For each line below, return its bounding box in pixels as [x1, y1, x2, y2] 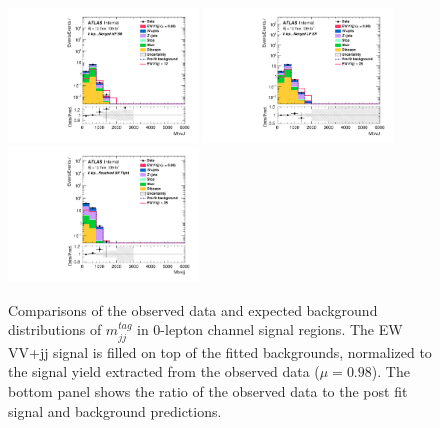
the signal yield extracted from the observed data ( [8, 361, 320, 382]
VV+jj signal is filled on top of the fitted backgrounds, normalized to [8, 341, 432, 362]
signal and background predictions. [8, 400, 222, 421]
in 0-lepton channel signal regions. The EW [137, 319, 403, 340]
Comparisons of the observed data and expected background [8, 299, 378, 320]
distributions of [8, 319, 102, 340]
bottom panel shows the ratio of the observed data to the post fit [8, 381, 408, 402]
